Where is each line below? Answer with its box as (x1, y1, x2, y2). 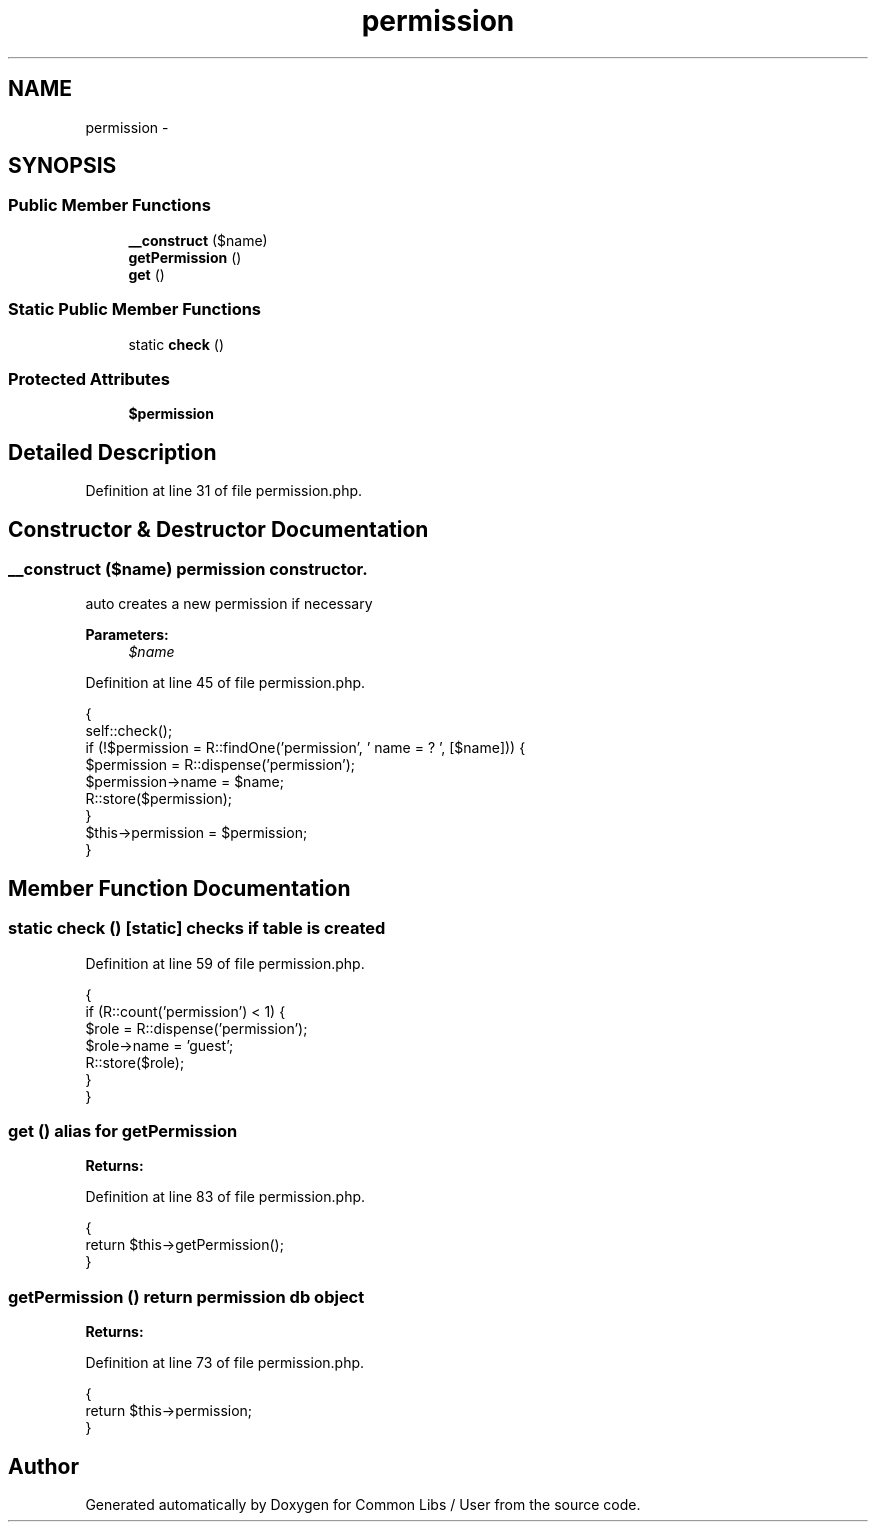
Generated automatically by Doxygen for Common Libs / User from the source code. (85, 1495, 641, 1513)
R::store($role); (85, 1053, 185, 1071)
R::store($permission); (85, 790, 233, 808)
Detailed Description (8, 439, 217, 465)
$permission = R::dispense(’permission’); (85, 756, 356, 774)
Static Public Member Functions (8, 299, 262, 320)
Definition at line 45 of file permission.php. (85, 674, 366, 692)
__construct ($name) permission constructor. (8, 559, 368, 579)
